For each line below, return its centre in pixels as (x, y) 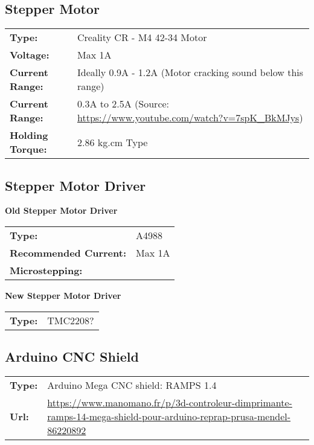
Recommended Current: (68, 253)
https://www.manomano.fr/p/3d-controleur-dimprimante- (170, 402)
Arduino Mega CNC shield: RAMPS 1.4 (132, 385)
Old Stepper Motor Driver (61, 210)
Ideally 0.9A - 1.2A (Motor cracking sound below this (190, 72)
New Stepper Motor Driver (63, 295)
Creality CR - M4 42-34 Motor (142, 37)
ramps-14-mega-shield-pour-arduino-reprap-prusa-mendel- (169, 416)
